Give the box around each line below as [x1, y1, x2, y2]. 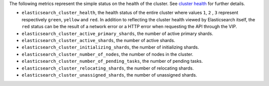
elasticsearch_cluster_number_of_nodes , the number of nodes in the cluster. [21, 51, 194, 57]
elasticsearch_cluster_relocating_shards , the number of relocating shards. [21, 65, 194, 71]
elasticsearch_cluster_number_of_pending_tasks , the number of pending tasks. [21, 58, 203, 64]
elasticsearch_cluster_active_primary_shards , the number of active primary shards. [21, 30, 214, 37]
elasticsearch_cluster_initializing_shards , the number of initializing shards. [21, 44, 199, 50]
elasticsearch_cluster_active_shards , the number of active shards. [21, 37, 175, 43]
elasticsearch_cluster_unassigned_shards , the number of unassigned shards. [21, 72, 197, 78]
